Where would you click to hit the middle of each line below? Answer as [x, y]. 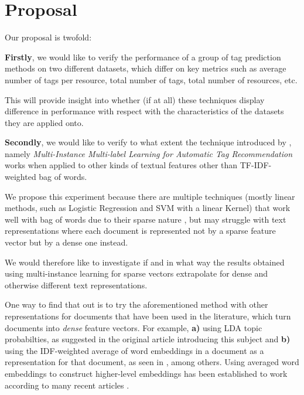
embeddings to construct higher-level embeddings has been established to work [146, 373]
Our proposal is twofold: [48, 37]
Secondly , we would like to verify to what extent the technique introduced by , [148, 142]
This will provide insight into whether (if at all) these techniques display [135, 99]
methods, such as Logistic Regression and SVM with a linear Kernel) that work [148, 208]
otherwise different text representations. [76, 285]
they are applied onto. [44, 122]
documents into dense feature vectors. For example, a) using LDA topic [134, 327]
